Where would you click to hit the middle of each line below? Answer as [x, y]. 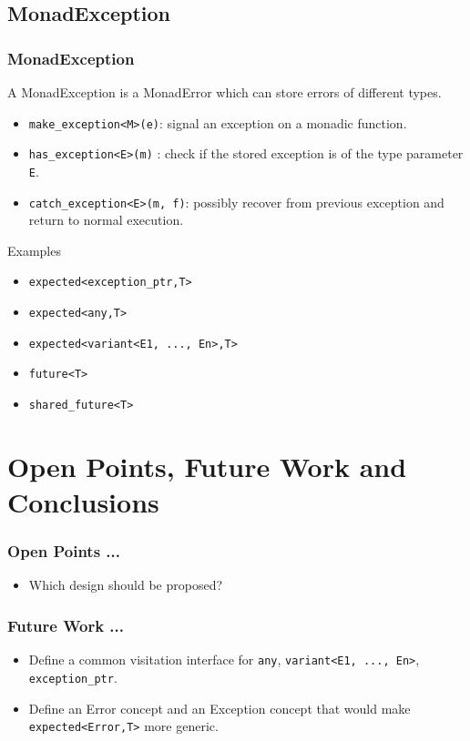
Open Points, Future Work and [207, 466]
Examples [34, 250]
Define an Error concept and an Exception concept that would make [220, 708]
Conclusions [83, 502]
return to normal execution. [106, 220]
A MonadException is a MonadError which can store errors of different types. [225, 92]
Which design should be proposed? [126, 585]
